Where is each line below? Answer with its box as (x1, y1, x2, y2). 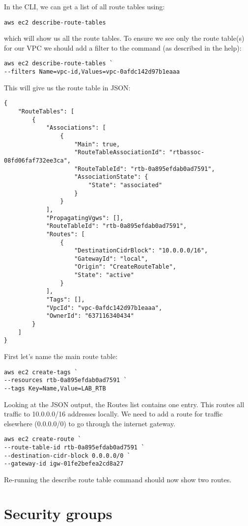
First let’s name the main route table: (4, 351, 118, 361)
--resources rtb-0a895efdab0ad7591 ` (4, 377, 127, 384)
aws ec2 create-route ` (4, 436, 82, 443)
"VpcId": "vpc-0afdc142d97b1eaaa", (46, 304, 163, 311)
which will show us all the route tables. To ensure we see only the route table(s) (4, 33, 245, 43)
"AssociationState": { (74, 173, 148, 181)
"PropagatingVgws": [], (46, 214, 124, 221)
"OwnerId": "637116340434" (46, 312, 134, 320)
